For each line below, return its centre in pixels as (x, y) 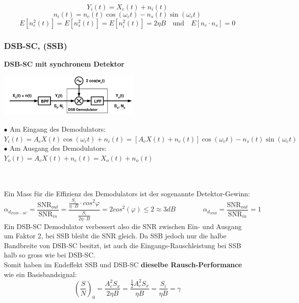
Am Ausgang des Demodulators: (58, 148)
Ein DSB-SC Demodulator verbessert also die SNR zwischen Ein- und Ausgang (123, 226)
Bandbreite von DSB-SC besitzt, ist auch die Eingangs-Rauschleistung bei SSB (123, 245)
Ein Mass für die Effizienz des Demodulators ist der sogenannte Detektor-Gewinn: (127, 193)
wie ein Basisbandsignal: (40, 274)
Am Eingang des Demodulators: (58, 129)
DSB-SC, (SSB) (36, 45)
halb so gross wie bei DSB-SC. (50, 255)
